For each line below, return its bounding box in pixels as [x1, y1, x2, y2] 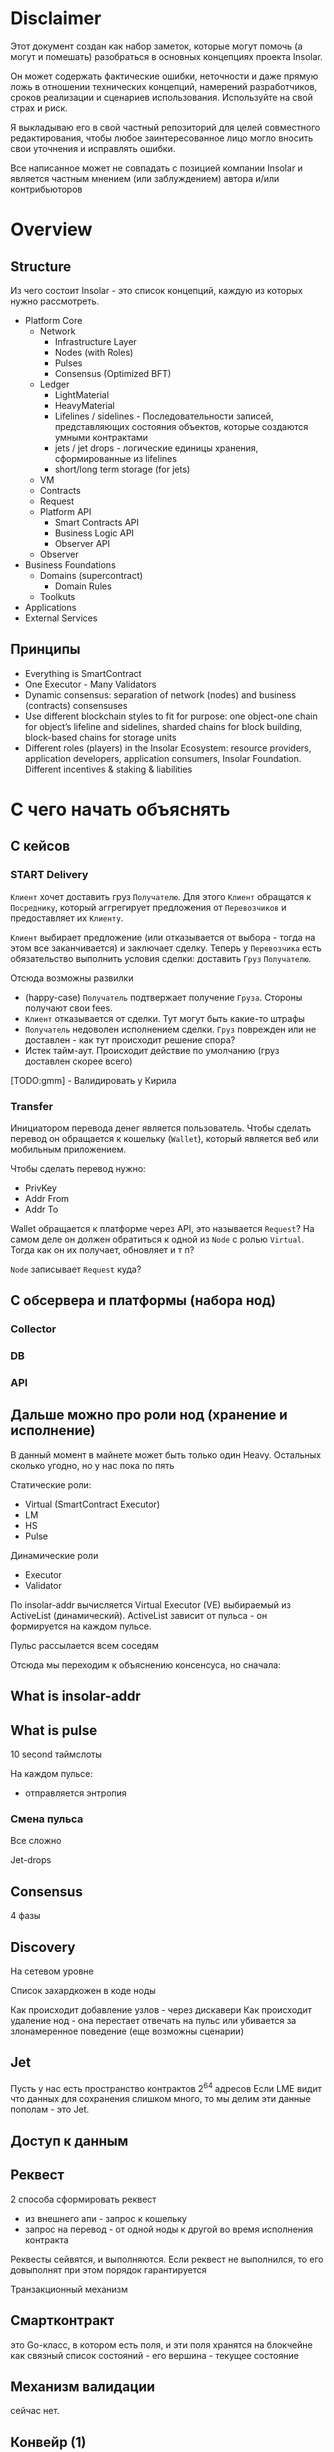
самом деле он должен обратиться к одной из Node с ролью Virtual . [10, 1233, 305, 1245]
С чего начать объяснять [10, 798, 231, 821]
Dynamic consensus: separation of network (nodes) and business [24, 688, 297, 701]
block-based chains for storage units [24, 731, 177, 743]
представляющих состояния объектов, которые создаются [54, 420, 309, 432]
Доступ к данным [10, 2132, 129, 2149]
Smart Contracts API [54, 516, 140, 528]
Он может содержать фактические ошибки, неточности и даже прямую [10, 70, 319, 82]
